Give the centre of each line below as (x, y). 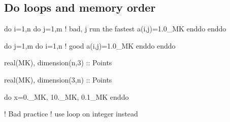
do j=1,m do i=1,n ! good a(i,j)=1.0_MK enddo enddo (90, 45)
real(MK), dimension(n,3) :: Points (58, 63)
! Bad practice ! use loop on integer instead (71, 114)
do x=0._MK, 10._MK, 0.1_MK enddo (67, 96)
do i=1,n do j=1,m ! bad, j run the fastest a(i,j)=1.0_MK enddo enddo (115, 29)
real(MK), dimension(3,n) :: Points (58, 79)
